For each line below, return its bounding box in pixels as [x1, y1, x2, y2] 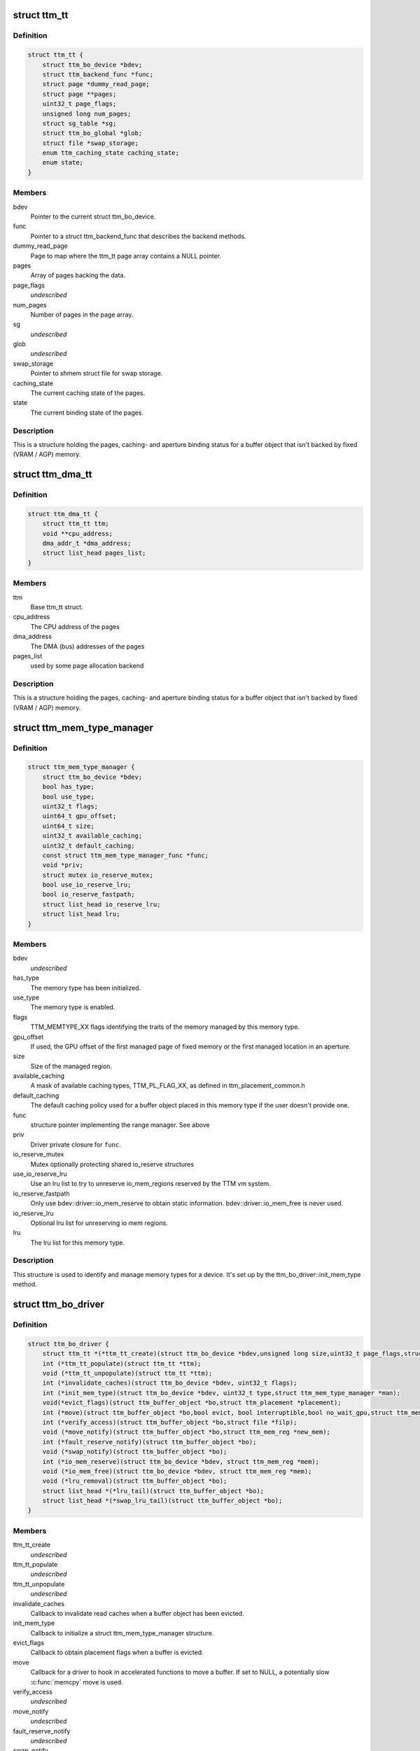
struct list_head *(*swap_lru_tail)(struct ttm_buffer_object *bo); [42, 1497, 283, 1505]
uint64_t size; [42, 822, 94, 830]
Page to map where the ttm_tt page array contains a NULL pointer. [30, 251, 222, 260]
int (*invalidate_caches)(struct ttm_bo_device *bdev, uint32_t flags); [42, 1379, 297, 1387]
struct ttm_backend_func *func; [42, 70, 154, 78]
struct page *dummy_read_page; [42, 81, 150, 88]
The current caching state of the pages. [30, 389, 146, 397]
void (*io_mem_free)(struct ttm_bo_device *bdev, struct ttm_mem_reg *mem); [42, 1467, 312, 1475]
